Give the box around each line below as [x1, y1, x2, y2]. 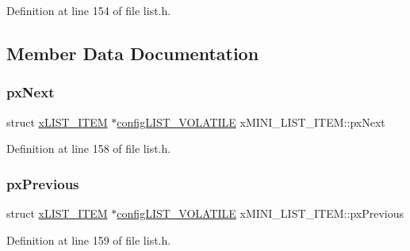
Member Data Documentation [6, 40, 259, 65]
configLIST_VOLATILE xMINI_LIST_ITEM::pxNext [117, 113, 385, 130]
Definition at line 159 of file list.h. [6, 231, 171, 248]
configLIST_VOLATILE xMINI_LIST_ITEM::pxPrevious [117, 205, 404, 221]
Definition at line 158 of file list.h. [6, 140, 171, 157]
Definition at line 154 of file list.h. [6, 2, 171, 18]
